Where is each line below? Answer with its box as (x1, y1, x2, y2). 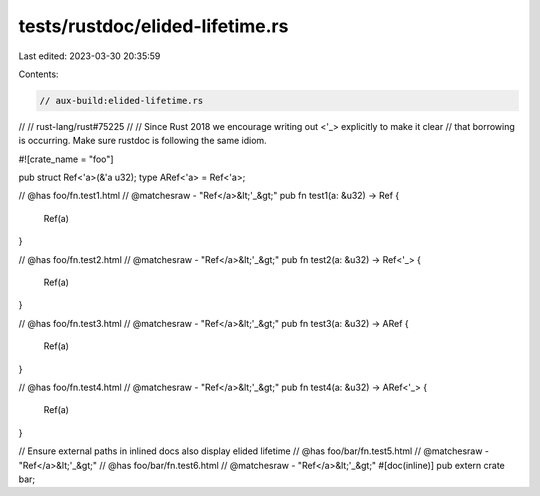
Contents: (18, 68, 59, 80)
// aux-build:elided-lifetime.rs (39, 95, 204, 106)
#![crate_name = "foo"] (18, 153, 114, 165)
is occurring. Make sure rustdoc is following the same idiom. (18, 135, 267, 147)
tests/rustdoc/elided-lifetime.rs (18, 15, 289, 37)
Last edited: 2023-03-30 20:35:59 (18, 50, 161, 62)
